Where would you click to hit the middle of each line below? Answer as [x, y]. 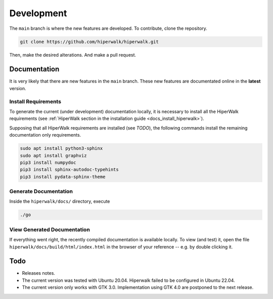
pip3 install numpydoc [48, 162]
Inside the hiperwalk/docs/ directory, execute [60, 201]
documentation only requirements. [45, 135]
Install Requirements [35, 101]
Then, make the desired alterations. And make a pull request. [73, 55]
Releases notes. [39, 273]
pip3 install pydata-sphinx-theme [63, 177]
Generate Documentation [41, 191]
